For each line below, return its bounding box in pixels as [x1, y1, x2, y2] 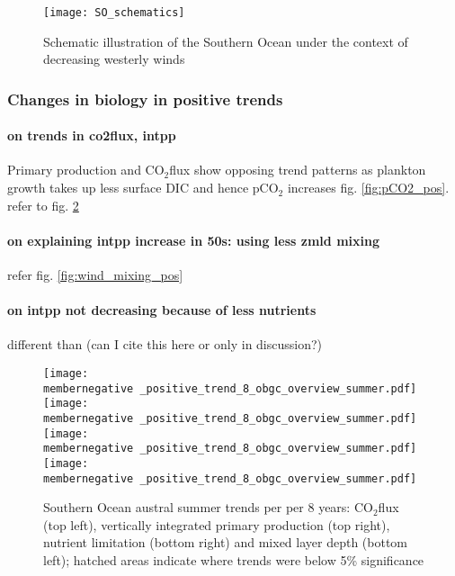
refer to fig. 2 [7, 195, 79, 214]
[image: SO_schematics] [43, 6, 185, 19]
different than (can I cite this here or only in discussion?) [7, 335, 323, 354]
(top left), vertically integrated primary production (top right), [43, 515, 390, 534]
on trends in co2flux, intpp [7, 126, 176, 145]
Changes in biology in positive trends [7, 87, 283, 110]
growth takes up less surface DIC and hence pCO [7, 178, 279, 197]
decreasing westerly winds [43, 49, 185, 68]
